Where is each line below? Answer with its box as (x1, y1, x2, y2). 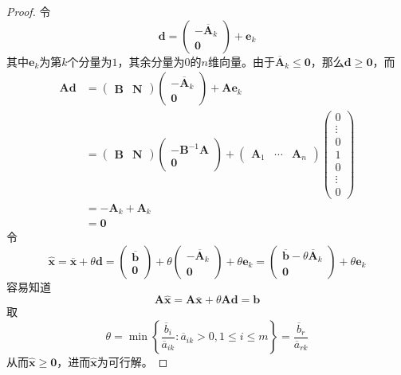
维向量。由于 (207, 53, 275, 69)
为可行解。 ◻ (96, 354, 168, 370)
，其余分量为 (117, 53, 185, 69)
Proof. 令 (6, 3, 51, 19)
